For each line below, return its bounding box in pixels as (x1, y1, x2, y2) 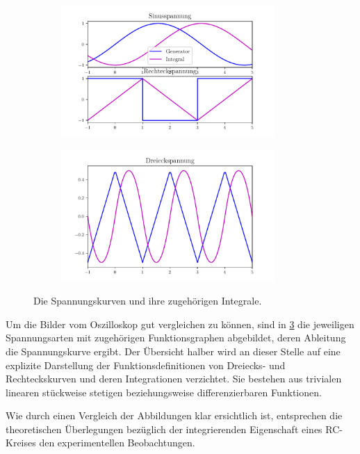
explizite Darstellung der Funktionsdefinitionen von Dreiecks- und (6, 357, 286, 372)
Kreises (6, 435, 36, 450)
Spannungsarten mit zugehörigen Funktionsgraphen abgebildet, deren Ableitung (6, 330, 346, 345)
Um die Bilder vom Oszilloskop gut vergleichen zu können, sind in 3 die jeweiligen (6, 316, 354, 331)
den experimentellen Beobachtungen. (39, 435, 195, 450)
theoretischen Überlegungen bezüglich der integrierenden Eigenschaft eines (6, 421, 322, 436)
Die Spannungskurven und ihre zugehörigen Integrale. (33, 293, 262, 308)
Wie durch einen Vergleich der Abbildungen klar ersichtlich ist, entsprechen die (6, 408, 343, 423)
